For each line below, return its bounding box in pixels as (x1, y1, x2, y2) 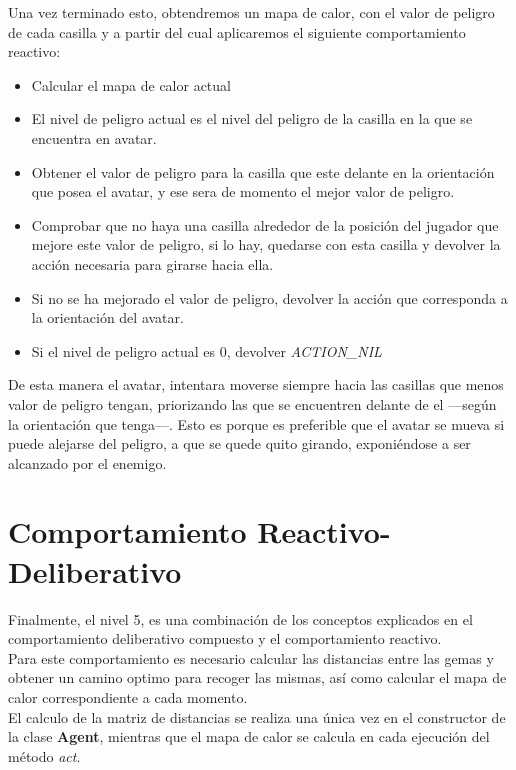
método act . (8, 745, 81, 766)
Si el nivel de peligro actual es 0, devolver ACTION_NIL (31, 340, 382, 361)
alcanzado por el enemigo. (8, 452, 167, 473)
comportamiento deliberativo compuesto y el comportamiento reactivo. (8, 628, 442, 649)
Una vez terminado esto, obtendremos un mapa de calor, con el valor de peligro (8, 2, 495, 22)
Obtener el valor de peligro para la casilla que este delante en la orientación (31, 161, 495, 182)
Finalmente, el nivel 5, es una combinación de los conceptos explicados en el (8, 608, 473, 629)
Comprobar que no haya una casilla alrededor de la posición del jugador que (31, 214, 499, 235)
